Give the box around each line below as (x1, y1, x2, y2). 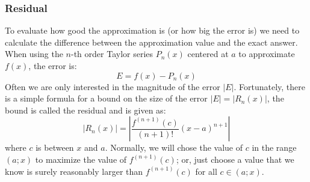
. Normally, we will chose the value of (105, 141, 243, 154)
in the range (252, 141, 297, 154)
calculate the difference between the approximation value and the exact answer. (5, 35, 298, 48)
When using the (5, 47, 63, 60)
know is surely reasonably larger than (5, 165, 143, 177)
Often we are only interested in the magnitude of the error (5, 80, 220, 93)
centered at (187, 47, 229, 60)
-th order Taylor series (71, 47, 153, 60)
